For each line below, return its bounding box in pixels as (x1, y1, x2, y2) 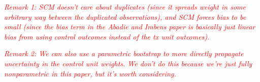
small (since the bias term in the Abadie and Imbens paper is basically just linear (4, 21, 255, 32)
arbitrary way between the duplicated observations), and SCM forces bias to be (4, 11, 246, 22)
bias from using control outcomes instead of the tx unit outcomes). (4, 31, 210, 42)
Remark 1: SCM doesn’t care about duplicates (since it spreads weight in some (4, 2, 246, 12)
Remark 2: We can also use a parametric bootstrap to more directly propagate (4, 48, 244, 59)
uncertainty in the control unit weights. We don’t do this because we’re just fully (4, 58, 252, 68)
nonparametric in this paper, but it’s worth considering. (4, 68, 176, 78)
